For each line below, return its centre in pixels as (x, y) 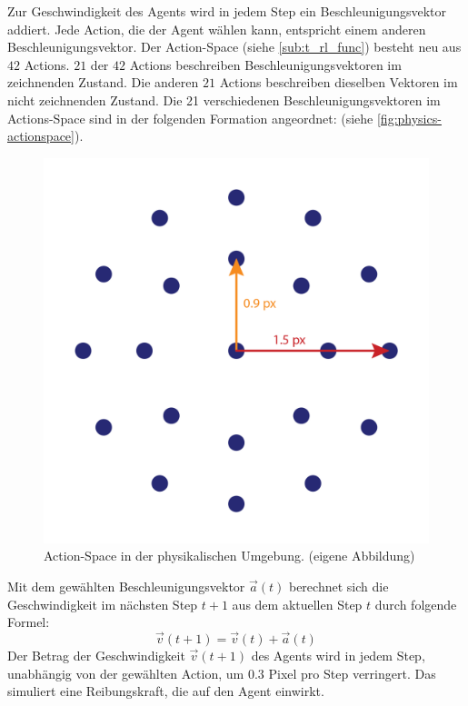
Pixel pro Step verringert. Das (352, 673)
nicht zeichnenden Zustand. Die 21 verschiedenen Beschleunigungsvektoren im (224, 99)
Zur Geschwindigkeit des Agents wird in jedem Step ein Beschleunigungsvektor (227, 11)
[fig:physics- (409, 118)
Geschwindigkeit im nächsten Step (103, 604)
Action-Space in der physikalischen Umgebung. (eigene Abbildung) (229, 556)
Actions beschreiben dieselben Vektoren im (339, 82)
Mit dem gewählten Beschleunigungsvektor (126, 586)
